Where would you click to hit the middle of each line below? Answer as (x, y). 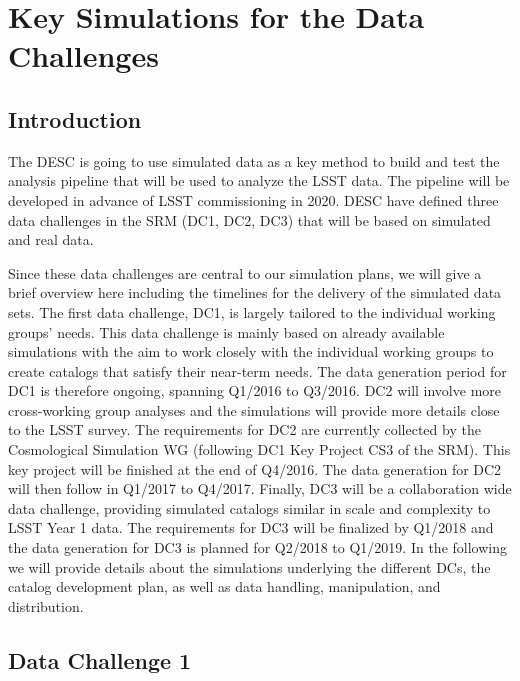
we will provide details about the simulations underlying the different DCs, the (249, 566)
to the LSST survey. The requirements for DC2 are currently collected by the (244, 429)
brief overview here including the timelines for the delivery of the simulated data (255, 292)
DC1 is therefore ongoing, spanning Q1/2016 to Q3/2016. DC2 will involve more (254, 390)
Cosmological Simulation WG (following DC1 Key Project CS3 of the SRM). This (259, 449)
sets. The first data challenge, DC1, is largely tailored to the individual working (252, 311)
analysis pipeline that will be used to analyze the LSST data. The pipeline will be (259, 180)
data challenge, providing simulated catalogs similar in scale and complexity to (249, 507)
